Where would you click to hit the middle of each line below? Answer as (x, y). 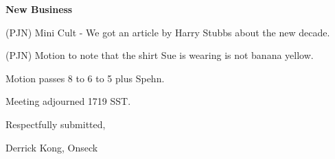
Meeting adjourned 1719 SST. (68, 101)
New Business (39, 9)
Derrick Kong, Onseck (52, 147)
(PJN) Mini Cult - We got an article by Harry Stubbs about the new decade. (168, 32)
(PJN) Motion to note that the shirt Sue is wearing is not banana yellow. (160, 55)
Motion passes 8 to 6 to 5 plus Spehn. (85, 78)
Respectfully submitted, (56, 124)
